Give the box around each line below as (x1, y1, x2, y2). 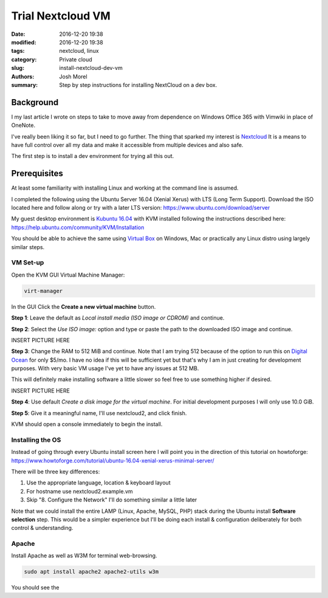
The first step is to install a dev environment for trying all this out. (11, 153, 174, 160)
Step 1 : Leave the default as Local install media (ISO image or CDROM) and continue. (11, 314, 225, 321)
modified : (11, 38, 36, 46)
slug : (11, 64, 24, 72)
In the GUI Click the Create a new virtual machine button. (11, 303, 156, 310)
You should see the (11, 584, 60, 591)
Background (11, 97, 59, 108)
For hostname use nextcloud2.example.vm (26, 487, 133, 495)
